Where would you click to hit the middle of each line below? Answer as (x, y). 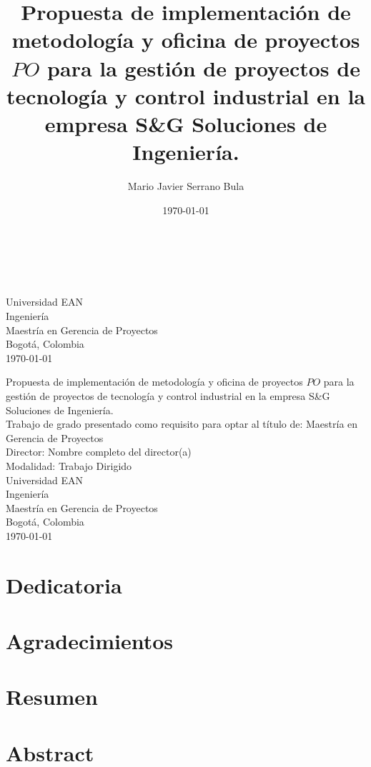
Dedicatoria (64, 585)
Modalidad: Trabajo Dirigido (69, 465)
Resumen (52, 697)
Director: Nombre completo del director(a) (99, 452)
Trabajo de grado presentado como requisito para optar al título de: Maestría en (182, 424)
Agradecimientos (90, 641)
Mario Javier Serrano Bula (186, 186)
